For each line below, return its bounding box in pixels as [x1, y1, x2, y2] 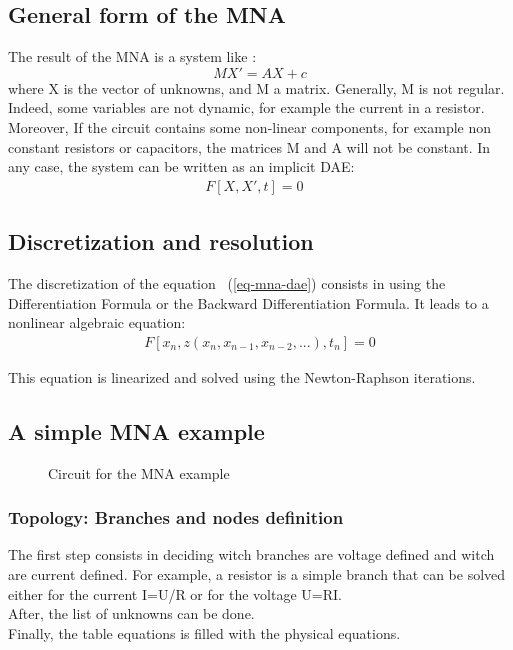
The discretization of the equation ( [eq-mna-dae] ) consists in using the [8, 273, 446, 293]
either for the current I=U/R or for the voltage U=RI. [8, 583, 342, 604]
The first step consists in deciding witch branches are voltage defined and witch [8, 544, 495, 565]
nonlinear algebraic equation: [8, 312, 186, 333]
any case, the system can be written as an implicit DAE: [8, 156, 355, 177]
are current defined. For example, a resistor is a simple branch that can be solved [8, 564, 506, 585]
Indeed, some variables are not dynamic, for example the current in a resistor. [8, 97, 485, 118]
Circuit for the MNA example [48, 462, 230, 483]
